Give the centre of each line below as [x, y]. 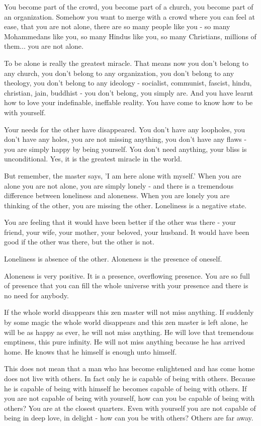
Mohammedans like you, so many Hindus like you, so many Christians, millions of [130, 36]
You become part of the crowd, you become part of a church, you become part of [129, 7]
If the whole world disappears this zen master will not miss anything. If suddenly [129, 312]
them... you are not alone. [44, 46]
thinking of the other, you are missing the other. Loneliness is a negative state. [125, 205]
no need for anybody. [36, 295]
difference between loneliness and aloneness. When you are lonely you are [117, 195]
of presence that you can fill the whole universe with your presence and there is [126, 285]
